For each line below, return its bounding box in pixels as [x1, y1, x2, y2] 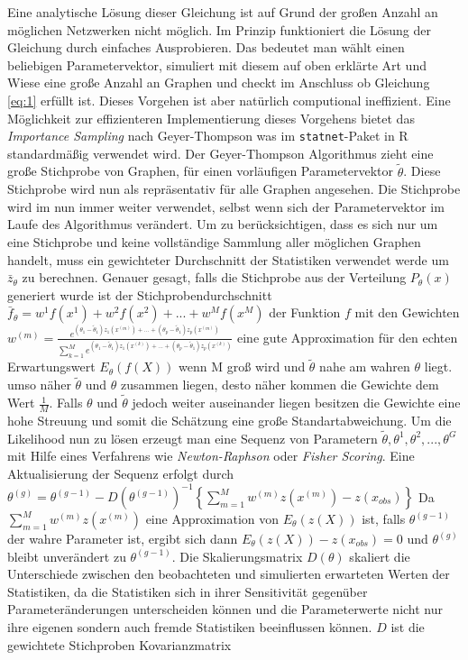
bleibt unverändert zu [7, 546, 126, 565]
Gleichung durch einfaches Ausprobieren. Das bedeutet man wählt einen [7, 38, 405, 57]
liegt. [424, 357, 453, 376]
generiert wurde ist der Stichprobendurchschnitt [7, 285, 272, 304]
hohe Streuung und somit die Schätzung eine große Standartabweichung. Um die [7, 410, 452, 429]
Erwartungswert [7, 357, 96, 376]
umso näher [7, 375, 71, 394]
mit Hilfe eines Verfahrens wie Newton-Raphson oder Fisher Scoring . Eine [7, 446, 415, 465]
